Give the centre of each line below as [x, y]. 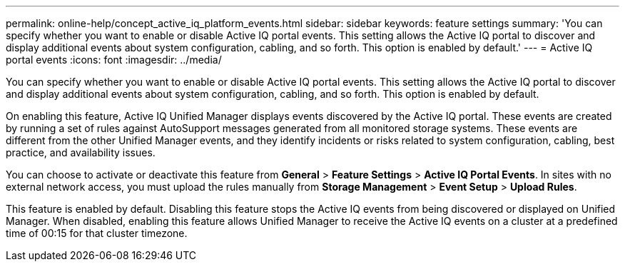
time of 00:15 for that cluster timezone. [97, 233]
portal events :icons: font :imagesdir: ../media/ [114, 60]
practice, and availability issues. [81, 152]
